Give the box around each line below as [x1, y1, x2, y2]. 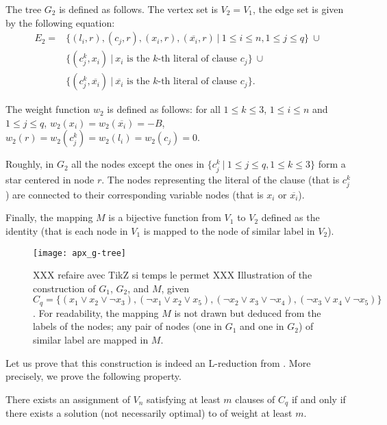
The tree [5, 2, 42, 16]
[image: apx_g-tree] [33, 248, 127, 258]
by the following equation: [5, 15, 115, 29]
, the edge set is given [252, 2, 344, 16]
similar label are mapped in [33, 333, 149, 347]
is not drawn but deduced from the [174, 305, 321, 320]
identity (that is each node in [5, 223, 128, 237]
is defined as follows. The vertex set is [59, 2, 218, 16]
